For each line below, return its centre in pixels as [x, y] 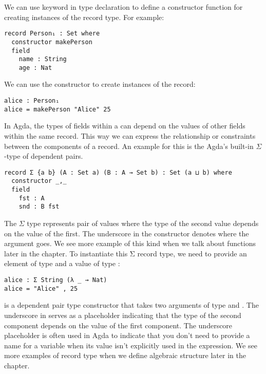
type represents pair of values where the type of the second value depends [143, 223]
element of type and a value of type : [62, 263]
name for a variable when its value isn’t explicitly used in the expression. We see [131, 345]
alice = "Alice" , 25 [41, 288]
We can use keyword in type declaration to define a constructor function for [123, 7]
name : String [43, 59]
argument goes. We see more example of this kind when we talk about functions [130, 243]
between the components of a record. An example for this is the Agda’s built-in [129, 146]
